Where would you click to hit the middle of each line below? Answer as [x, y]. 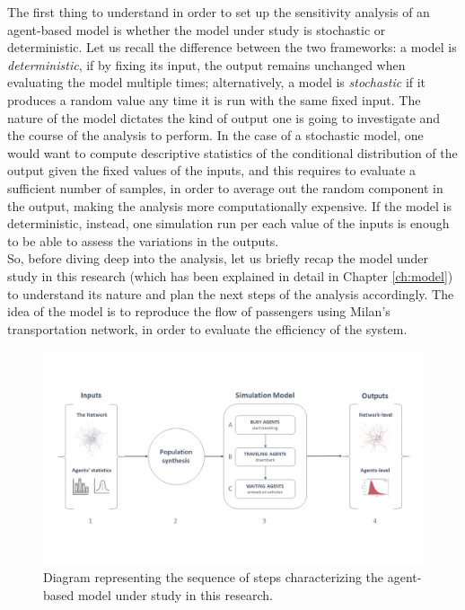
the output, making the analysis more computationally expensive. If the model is [230, 205]
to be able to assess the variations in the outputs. [143, 240]
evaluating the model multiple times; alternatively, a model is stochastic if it [217, 82]
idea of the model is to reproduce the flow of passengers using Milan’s [199, 311]
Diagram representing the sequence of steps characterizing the [214, 577]
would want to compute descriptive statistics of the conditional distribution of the [232, 152]
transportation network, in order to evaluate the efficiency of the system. [207, 328]
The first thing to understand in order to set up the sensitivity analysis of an [219, 12]
